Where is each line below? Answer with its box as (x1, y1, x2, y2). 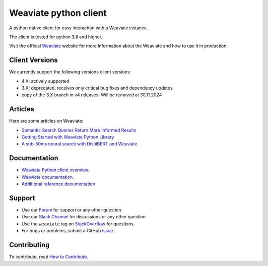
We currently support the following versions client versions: (9, 69, 131, 75)
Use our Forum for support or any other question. (21, 207, 123, 213)
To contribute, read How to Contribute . (9, 254, 88, 260)
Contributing (9, 241, 50, 249)
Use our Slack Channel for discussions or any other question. (21, 214, 147, 220)
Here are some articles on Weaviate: (9, 118, 84, 124)
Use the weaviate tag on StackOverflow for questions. (21, 221, 135, 227)
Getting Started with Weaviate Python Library (21, 134, 114, 140)
